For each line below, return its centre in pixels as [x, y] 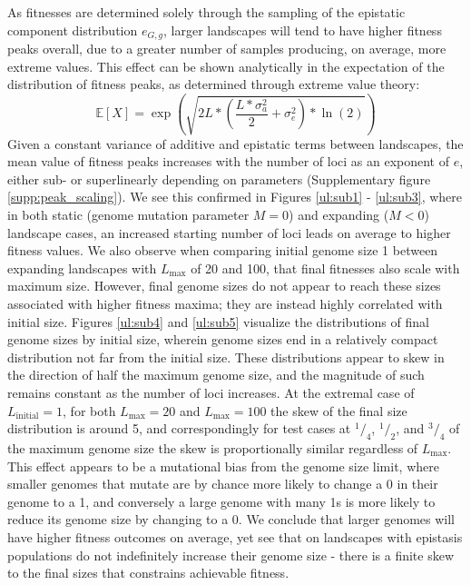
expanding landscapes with [82, 268]
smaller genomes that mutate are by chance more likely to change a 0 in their [223, 484]
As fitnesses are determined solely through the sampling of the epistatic [206, 12]
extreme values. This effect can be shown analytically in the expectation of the [226, 66]
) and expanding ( [339, 215]
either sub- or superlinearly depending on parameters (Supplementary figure [219, 178]
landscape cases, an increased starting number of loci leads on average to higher [229, 232]
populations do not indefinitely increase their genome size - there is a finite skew [231, 555]
